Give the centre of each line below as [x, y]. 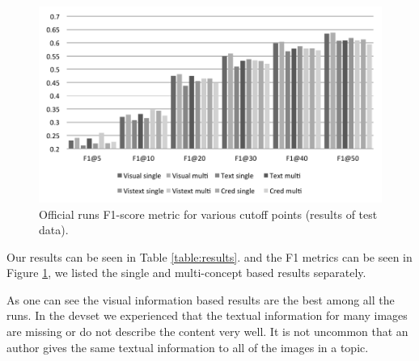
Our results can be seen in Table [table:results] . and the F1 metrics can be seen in [209, 256]
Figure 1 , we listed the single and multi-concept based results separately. [186, 273]
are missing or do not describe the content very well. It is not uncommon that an [207, 332]
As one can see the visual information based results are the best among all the [201, 299]
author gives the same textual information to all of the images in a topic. [188, 347]
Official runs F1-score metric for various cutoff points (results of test [208, 214]
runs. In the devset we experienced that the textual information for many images [207, 315]
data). [54, 230]
